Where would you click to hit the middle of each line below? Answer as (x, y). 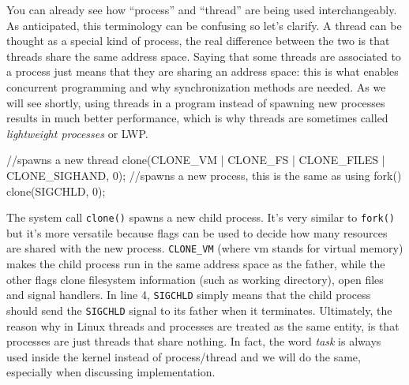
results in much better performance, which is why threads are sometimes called (197, 118)
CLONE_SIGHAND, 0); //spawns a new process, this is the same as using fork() (204, 175)
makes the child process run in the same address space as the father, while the (196, 264)
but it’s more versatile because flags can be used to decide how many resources (197, 232)
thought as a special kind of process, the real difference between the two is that (198, 41)
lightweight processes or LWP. (77, 133)
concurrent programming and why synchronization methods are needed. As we (196, 86)
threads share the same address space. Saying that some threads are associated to (204, 56)
